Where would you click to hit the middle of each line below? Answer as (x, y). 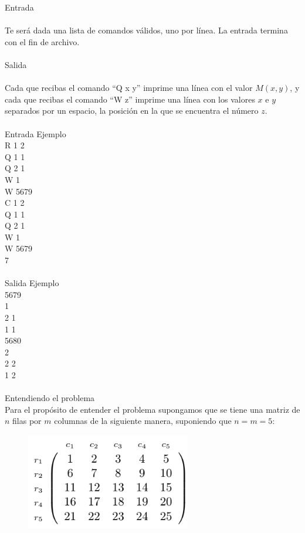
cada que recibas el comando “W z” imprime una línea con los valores (130, 99)
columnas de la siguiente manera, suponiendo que (143, 421)
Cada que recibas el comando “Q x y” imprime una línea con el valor (129, 88)
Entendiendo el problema (50, 398)
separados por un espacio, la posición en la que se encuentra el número (132, 111)
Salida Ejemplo (32, 283)
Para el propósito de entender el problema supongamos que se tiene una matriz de (152, 409)
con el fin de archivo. (42, 41)
